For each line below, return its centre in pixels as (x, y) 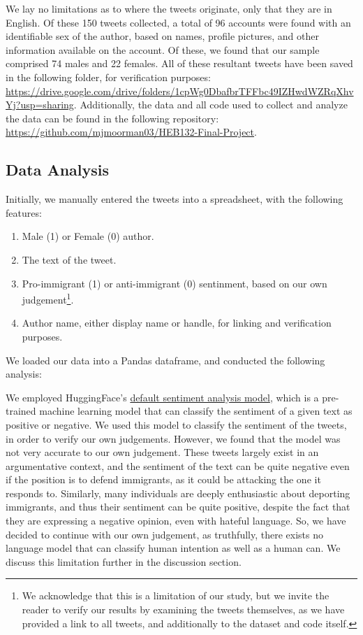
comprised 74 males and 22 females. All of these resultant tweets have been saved (179, 63)
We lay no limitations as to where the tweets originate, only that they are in (169, 8)
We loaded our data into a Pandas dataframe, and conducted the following (165, 360)
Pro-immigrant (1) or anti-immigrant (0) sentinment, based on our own (175, 283)
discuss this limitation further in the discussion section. (124, 561)
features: (24, 212)
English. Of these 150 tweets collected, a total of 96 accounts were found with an (178, 22)
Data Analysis (58, 170)
